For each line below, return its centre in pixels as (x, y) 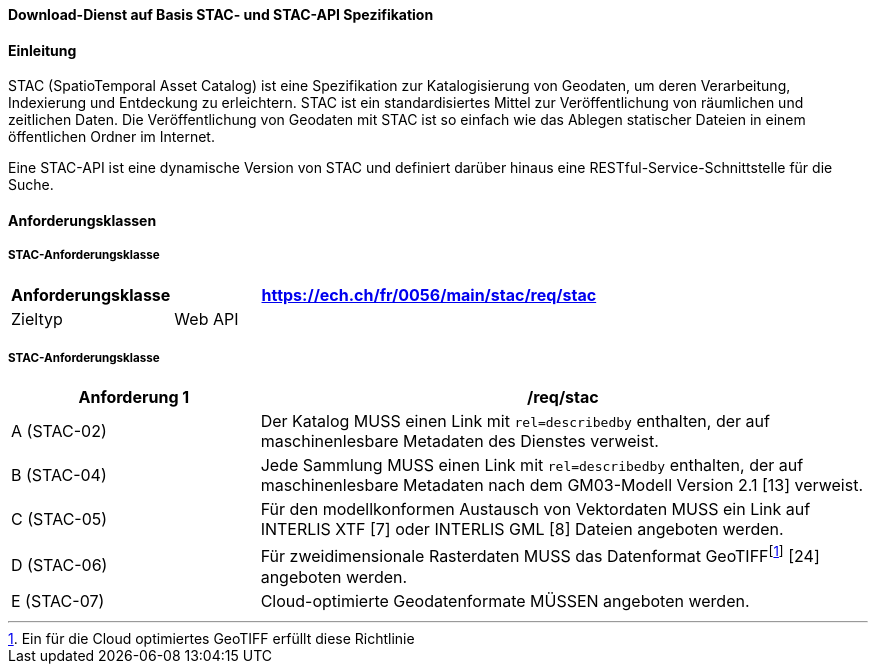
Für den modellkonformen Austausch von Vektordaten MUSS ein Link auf (535, 509)
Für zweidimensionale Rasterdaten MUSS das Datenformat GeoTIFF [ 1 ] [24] (540, 555)
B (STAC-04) (59, 475)
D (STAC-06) (59, 565)
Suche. (31, 185)
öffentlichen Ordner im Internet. (111, 137)
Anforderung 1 (134, 397)
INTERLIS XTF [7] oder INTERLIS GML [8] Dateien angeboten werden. (522, 529)
